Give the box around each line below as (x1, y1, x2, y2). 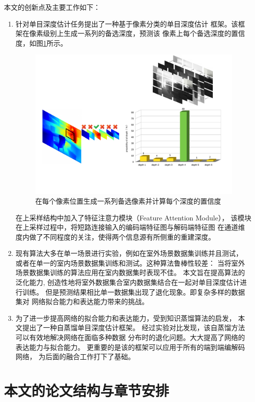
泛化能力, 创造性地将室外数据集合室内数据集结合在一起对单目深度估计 (15, 277, 240, 287)
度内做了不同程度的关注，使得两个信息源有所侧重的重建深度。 (15, 231, 215, 242)
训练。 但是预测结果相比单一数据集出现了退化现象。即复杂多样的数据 (22, 286, 245, 297)
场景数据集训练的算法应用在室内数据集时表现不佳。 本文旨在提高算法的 (15, 267, 245, 278)
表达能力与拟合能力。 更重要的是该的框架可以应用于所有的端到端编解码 (15, 341, 245, 352)
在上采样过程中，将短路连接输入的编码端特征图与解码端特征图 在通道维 (15, 222, 245, 232)
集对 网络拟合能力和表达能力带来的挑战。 (15, 296, 149, 307)
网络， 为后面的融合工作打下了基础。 (15, 351, 135, 362)
